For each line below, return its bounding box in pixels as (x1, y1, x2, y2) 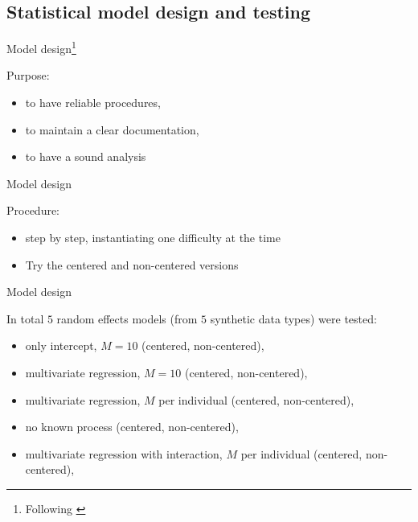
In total (6, 310, 44, 327)
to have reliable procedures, (25, 94, 161, 111)
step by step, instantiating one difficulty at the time (25, 229, 281, 246)
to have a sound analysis (25, 148, 146, 165)
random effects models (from (56, 310, 198, 327)
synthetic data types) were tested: (210, 310, 377, 327)
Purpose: (6, 67, 50, 84)
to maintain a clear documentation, (25, 121, 199, 138)
